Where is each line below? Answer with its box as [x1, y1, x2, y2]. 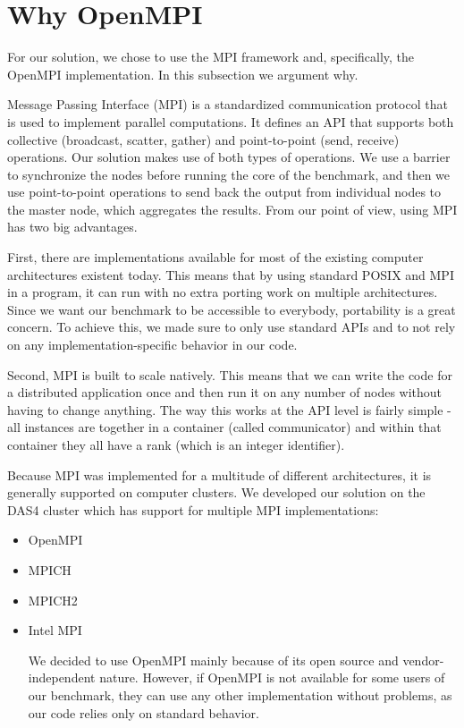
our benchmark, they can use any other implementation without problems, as [28, 685, 452, 704]
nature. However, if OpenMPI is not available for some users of [99, 668, 445, 687]
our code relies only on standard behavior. [28, 703, 259, 722]
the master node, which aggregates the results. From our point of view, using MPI [7, 199, 458, 218]
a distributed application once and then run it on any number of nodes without [7, 383, 443, 402]
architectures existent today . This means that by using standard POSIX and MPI [7, 265, 454, 284]
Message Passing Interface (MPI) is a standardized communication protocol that [7, 95, 448, 114]
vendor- [402, 650, 444, 669]
